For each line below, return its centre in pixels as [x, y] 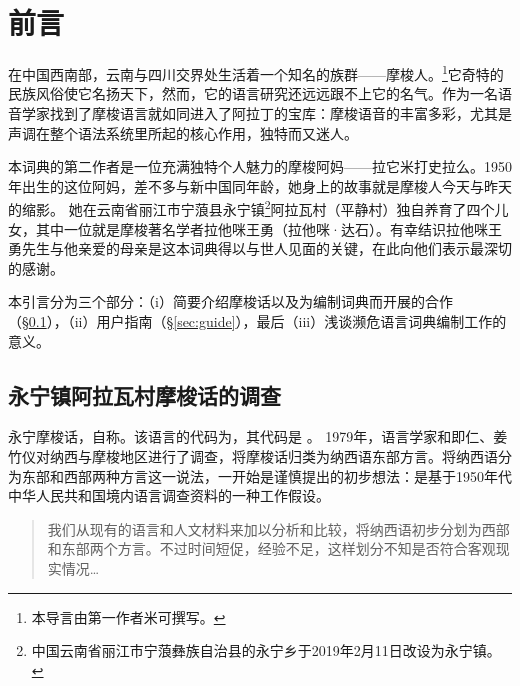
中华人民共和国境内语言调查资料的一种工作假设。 [169, 495]
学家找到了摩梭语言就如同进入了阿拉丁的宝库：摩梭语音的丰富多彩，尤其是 [266, 112]
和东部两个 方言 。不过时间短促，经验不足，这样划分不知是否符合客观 [271, 548]
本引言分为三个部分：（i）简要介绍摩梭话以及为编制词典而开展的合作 [230, 301]
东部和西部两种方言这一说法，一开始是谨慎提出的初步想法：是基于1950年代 [266, 475]
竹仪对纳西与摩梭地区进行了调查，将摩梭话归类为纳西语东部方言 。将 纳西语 [253, 455]
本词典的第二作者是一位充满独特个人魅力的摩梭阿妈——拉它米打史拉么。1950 [260, 166]
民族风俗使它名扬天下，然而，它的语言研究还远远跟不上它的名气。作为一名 [253, 93]
